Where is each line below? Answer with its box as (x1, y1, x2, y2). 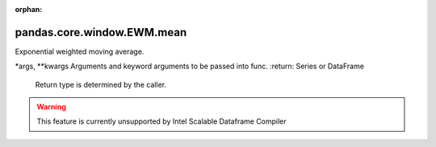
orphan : (15, 5, 43, 14)
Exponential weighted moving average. (15, 47, 145, 56)
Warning (36, 102, 66, 112)
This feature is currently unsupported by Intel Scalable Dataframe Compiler (36, 116, 287, 126)
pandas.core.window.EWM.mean (15, 25, 187, 39)
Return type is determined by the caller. (35, 80, 167, 89)
